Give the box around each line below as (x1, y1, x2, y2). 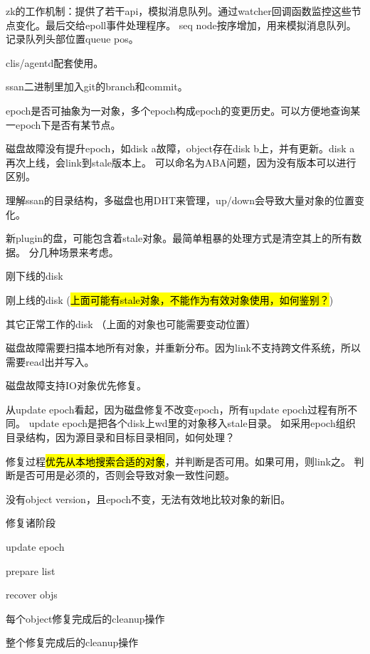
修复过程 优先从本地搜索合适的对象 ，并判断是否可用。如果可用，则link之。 (6, 453, 351, 468)
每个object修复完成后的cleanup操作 (6, 611, 165, 626)
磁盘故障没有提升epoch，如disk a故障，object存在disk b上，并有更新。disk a (6, 141, 355, 156)
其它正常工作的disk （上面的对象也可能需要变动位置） (6, 316, 256, 331)
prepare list (6, 563, 55, 578)
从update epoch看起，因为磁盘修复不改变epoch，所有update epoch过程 (6, 401, 328, 416)
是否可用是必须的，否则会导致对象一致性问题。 (15, 468, 235, 482)
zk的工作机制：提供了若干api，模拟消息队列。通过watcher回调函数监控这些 (6, 4, 351, 18)
